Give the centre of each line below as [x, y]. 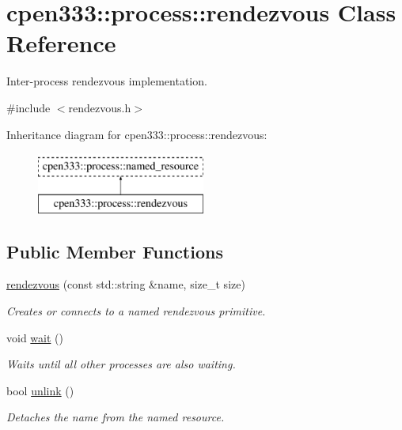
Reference [61, 43]
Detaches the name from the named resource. [116, 417]
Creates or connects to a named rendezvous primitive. [136, 311]
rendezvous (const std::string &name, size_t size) [126, 284]
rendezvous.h [100, 107]
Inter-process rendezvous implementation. [107, 81]
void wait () [35, 337]
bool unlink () [40, 390]
